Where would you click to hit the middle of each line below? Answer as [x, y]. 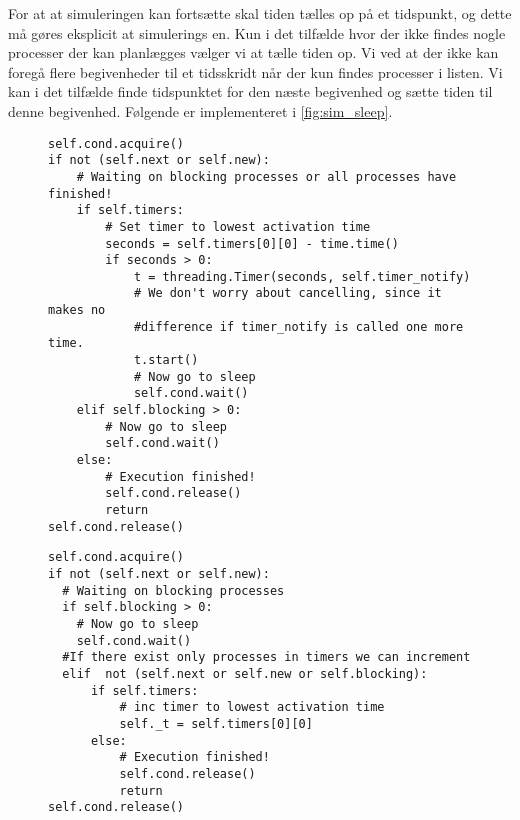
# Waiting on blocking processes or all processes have [266, 176]
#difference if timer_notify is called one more [298, 326]
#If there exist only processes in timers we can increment [266, 657]
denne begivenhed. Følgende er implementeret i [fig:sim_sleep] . [200, 110]
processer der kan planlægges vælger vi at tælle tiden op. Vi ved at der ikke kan [253, 52]
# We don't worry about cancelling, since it [287, 293]
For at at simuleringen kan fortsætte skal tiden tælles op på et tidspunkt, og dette [260, 13]
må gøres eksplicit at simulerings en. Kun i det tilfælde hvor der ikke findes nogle [257, 32]
